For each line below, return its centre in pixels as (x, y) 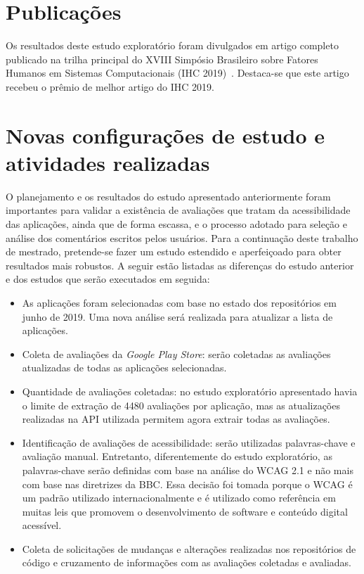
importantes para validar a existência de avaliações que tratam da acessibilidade (178, 210)
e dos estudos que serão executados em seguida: (108, 279)
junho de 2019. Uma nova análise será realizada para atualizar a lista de (177, 316)
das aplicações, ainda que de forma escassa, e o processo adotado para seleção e (176, 224)
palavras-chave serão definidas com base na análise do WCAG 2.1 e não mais (188, 470)
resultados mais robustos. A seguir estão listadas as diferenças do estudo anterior (180, 265)
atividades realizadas (108, 162)
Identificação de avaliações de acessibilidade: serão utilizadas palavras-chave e (189, 442)
